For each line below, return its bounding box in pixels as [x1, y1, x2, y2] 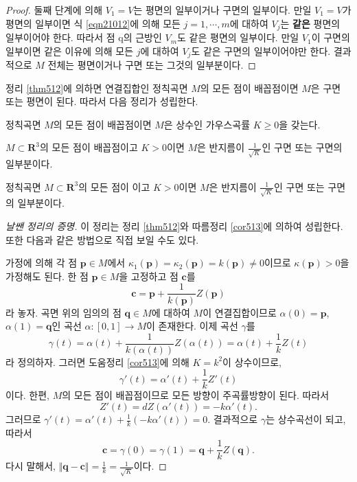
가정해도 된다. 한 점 [5, 268, 89, 283]
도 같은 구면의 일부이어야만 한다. [191, 43, 331, 58]
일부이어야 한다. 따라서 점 [5, 30, 115, 45]
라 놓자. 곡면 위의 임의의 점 [5, 305, 122, 319]
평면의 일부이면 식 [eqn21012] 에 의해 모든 [5, 16, 181, 30]
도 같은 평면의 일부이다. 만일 [177, 30, 299, 45]
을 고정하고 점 [119, 268, 178, 283]
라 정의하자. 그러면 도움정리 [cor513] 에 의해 [5, 354, 189, 369]
